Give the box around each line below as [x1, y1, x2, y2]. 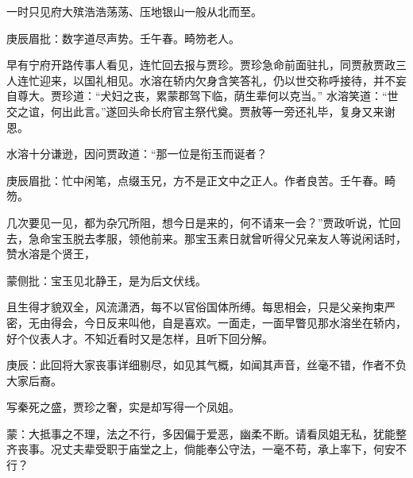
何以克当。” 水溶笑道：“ [267, 87, 388, 104]
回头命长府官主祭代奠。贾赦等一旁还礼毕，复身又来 [117, 102, 384, 119]
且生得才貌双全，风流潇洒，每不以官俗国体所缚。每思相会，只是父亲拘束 [6, 299, 384, 315]
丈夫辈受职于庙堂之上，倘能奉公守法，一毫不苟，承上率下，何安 [61, 441, 396, 457]
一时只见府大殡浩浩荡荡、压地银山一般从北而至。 [6, 3, 262, 19]
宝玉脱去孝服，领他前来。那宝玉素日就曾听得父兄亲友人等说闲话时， [50, 229, 407, 246]
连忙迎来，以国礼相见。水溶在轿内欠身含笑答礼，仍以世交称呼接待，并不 [17, 71, 396, 88]
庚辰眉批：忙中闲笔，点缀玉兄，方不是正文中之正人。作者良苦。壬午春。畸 [6, 172, 396, 188]
